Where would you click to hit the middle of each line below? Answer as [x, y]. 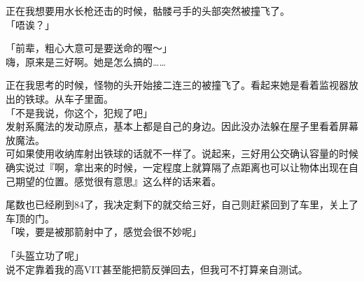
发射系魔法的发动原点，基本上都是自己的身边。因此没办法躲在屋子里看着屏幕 [182, 126]
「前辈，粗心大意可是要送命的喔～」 [89, 48]
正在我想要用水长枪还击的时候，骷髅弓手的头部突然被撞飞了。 [148, 10]
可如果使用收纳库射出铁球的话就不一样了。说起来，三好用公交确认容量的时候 [182, 153]
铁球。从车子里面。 [69, 98]
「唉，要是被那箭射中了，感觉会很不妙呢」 [104, 232]
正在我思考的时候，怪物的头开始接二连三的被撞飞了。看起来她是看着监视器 [177, 85]
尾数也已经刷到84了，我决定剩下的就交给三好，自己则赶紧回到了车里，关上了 [182, 204]
